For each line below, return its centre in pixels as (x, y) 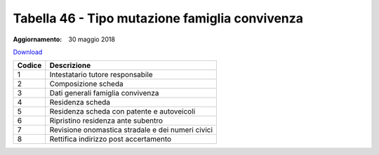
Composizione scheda (86, 84)
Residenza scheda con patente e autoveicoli (122, 112)
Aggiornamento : (38, 39)
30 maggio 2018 (92, 39)
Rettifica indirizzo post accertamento (111, 139)
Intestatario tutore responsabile (101, 75)
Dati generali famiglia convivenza (104, 93)
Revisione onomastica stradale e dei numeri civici (131, 130)
